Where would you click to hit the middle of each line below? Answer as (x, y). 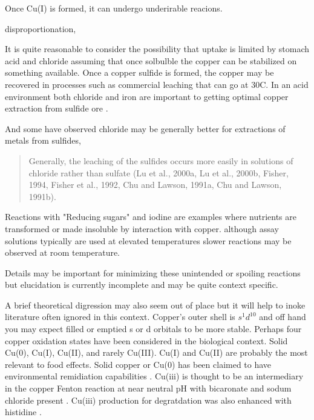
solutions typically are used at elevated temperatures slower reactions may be (148, 240)
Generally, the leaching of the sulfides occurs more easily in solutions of (161, 160)
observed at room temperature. (63, 252)
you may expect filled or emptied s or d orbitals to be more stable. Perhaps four (153, 329)
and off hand (283, 317)
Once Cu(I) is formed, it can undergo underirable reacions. (114, 8)
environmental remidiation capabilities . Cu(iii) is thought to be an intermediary (154, 376)
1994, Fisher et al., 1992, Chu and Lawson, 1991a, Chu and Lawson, (155, 185)
